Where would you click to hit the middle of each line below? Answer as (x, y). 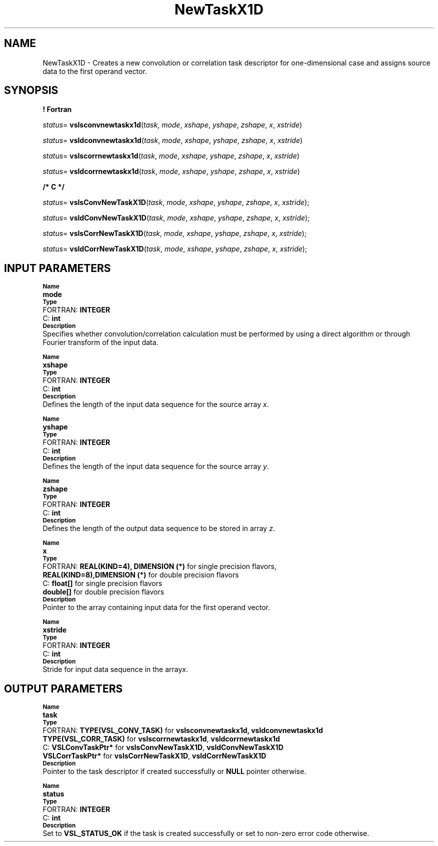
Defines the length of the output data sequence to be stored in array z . (159, 528)
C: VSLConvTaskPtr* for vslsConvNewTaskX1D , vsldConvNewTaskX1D (163, 747)
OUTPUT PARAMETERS (63, 688)
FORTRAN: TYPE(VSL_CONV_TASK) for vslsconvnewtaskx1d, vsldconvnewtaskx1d (183, 730)
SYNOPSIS (31, 90)
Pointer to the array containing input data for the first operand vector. (156, 607)
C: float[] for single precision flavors (102, 583)
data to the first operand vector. (95, 71)
